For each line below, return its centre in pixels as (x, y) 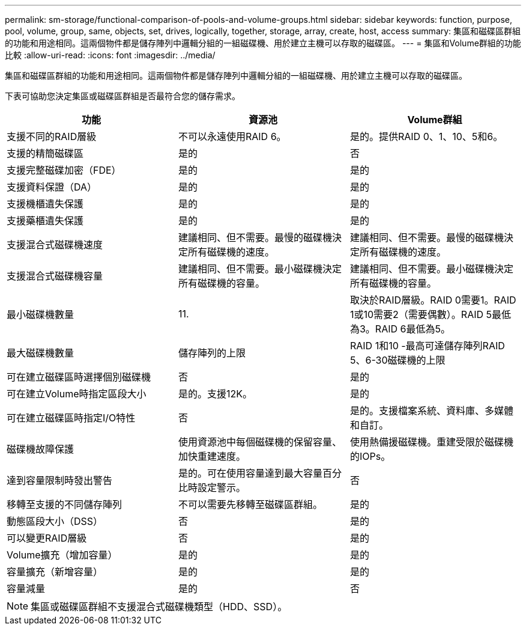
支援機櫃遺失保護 (45, 204)
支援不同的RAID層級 (52, 136)
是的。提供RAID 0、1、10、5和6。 (426, 136)
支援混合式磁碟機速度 (55, 245)
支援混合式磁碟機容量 (55, 276)
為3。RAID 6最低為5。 (400, 329)
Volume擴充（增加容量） (62, 555)
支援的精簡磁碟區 (45, 153)
